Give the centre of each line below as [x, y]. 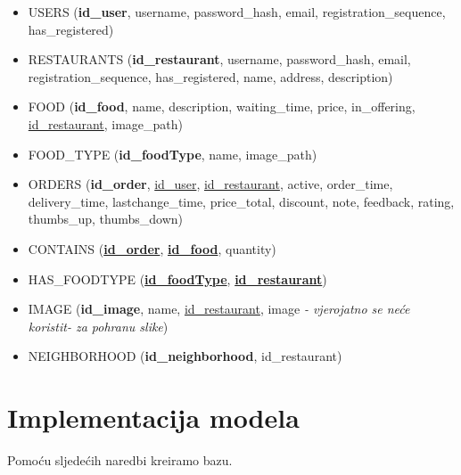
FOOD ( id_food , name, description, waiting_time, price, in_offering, [222, 106]
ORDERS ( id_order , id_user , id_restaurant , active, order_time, [210, 184]
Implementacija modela [153, 418]
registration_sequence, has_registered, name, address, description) [210, 76]
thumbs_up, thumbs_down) [106, 219]
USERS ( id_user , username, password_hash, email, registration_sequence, [237, 12]
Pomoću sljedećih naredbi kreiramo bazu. [120, 460]
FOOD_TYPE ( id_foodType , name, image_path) [173, 154]
